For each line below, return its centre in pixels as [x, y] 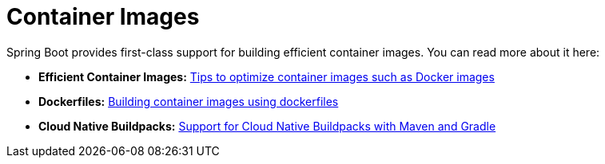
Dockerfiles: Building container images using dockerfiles [189, 101]
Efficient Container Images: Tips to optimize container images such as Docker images [267, 76]
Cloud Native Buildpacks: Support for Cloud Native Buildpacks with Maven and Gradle [267, 126]
